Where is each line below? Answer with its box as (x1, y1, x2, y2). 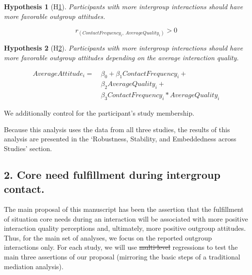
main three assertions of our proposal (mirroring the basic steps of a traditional (4, 251, 240, 261)
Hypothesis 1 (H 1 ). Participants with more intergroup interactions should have (4, 1, 243, 11)
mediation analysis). (4, 261, 64, 271)
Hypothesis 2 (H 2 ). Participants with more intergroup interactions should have (4, 43, 243, 53)
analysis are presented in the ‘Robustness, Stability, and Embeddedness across (4, 134, 236, 144)
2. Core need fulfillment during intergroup (4, 167, 220, 182)
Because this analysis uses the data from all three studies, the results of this (4, 124, 230, 134)
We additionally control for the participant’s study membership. (4, 108, 195, 118)
